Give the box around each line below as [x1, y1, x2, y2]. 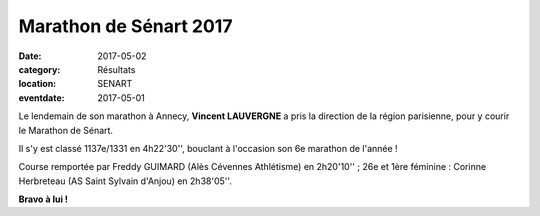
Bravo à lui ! [18, 193, 69, 205]
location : [18, 78, 57, 90]
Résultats [97, 63, 136, 75]
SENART [97, 78, 133, 90]
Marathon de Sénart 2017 [18, 15, 233, 37]
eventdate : [18, 91, 65, 104]
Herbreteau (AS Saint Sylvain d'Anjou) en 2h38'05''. [18, 175, 232, 187]
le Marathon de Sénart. [18, 124, 114, 136]
